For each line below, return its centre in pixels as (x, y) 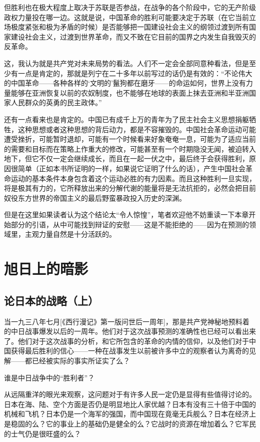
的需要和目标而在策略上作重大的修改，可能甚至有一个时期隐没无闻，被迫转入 (130, 148)
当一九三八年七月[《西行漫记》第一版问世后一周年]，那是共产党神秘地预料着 (127, 321)
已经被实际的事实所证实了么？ (81, 361)
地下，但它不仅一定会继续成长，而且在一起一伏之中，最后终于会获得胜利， (126, 158)
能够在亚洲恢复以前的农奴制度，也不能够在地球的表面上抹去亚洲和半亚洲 (130, 92)
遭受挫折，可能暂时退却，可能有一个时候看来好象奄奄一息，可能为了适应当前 (130, 139)
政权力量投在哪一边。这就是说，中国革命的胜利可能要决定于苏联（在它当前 (126, 17)
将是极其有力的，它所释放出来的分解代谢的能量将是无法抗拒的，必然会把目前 (130, 188)
